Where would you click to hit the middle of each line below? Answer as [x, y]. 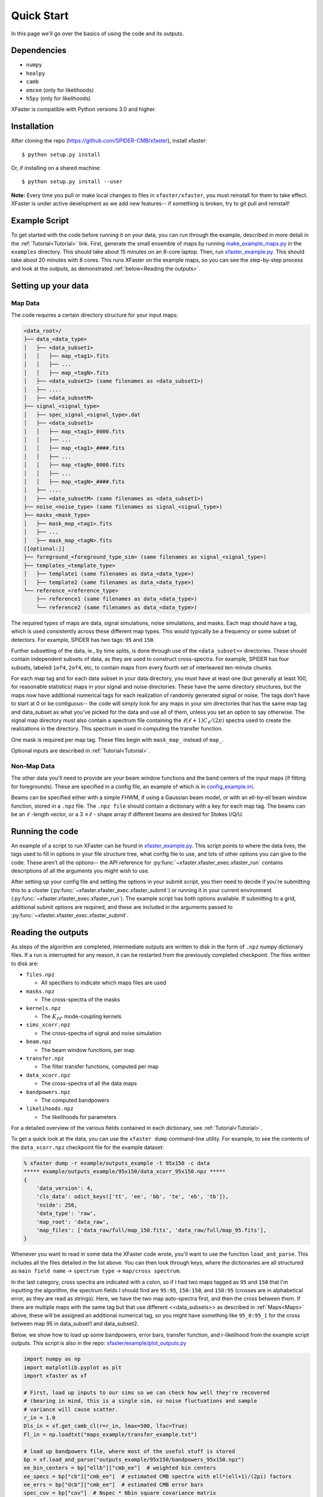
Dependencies [39, 51]
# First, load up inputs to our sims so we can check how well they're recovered [147, 1393]
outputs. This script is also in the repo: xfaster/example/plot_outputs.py [99, 1343]
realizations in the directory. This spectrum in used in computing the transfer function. [117, 729]
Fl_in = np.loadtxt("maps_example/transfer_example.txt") [110, 1434]
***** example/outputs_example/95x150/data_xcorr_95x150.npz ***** [125, 1172]
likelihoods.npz [50, 1109]
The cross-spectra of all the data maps [89, 1083]
